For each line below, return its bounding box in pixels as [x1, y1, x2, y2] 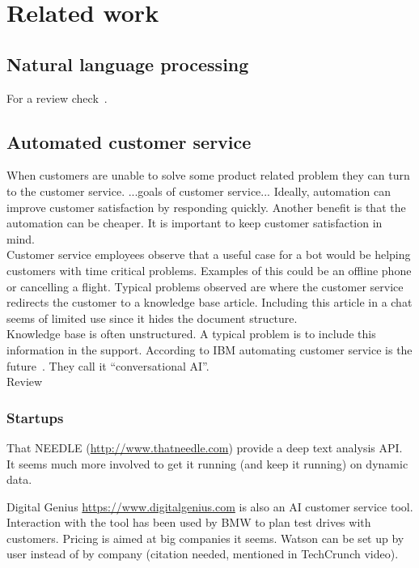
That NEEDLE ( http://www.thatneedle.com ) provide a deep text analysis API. [6, 439, 403, 456]
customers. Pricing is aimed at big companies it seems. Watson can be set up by [6, 529, 404, 546]
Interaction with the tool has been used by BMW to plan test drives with [6, 514, 371, 531]
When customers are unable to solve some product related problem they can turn [6, 167, 410, 184]
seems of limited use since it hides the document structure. [6, 309, 298, 326]
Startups [6, 407, 64, 427]
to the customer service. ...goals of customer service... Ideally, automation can [6, 182, 391, 199]
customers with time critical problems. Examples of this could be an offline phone [6, 261, 412, 278]
